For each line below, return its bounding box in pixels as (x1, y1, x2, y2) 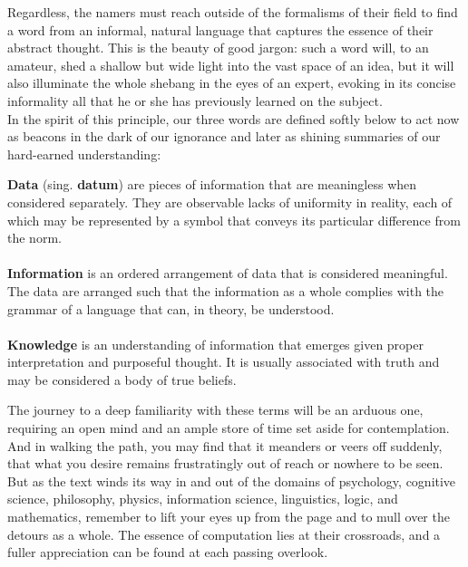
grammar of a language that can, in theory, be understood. (7, 299, 335, 318)
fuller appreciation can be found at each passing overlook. (7, 543, 328, 562)
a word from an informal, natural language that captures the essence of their (7, 20, 434, 39)
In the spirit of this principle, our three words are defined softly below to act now (7, 109, 460, 128)
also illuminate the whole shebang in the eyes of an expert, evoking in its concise (7, 73, 456, 92)
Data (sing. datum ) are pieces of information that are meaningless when (7, 175, 417, 194)
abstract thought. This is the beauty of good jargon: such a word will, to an (7, 38, 429, 57)
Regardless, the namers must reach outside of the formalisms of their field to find (7, 3, 458, 21)
